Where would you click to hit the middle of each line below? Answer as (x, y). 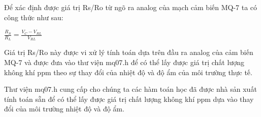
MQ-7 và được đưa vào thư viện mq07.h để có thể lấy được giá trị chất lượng (124, 62)
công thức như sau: (34, 17)
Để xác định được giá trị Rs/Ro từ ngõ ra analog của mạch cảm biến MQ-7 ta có (131, 7)
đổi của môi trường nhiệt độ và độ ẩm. (64, 109)
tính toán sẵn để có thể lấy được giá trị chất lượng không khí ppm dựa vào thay (129, 99)
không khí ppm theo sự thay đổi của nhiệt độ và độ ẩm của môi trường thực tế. (128, 72)
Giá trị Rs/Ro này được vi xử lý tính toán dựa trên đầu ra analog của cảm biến (129, 52)
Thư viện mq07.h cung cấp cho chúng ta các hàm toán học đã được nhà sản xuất (130, 89)
